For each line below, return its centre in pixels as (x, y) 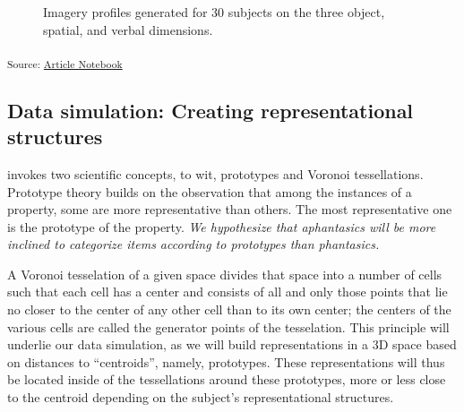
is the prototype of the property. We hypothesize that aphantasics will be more (222, 226)
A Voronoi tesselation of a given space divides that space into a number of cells (225, 274)
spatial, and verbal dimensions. (128, 29)
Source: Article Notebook (65, 63)
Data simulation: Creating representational (211, 110)
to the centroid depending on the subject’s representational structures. (201, 397)
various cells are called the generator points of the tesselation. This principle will (228, 326)
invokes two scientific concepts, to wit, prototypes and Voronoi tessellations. (215, 173)
